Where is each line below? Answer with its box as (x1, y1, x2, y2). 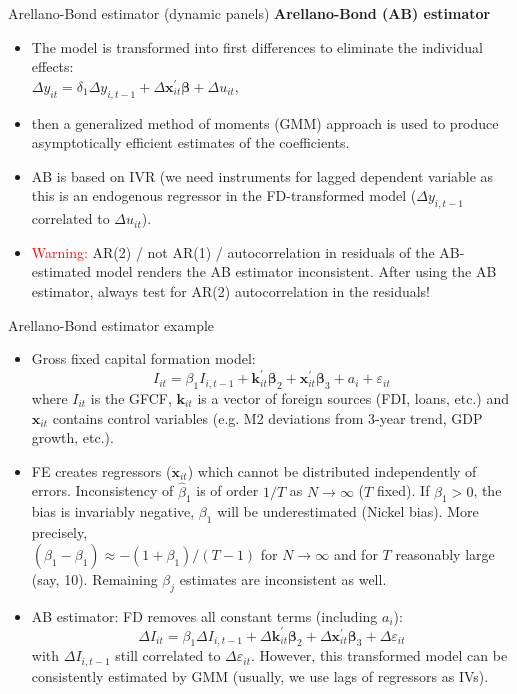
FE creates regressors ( (31, 460, 172, 481)
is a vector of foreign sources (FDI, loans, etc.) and (197, 388, 509, 409)
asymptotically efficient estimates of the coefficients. (31, 132, 350, 153)
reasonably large (395, 543, 495, 564)
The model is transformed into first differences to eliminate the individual (31, 36, 483, 57)
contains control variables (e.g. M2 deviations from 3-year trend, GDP (52, 407, 483, 428)
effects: (31, 56, 74, 77)
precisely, (31, 522, 88, 543)
